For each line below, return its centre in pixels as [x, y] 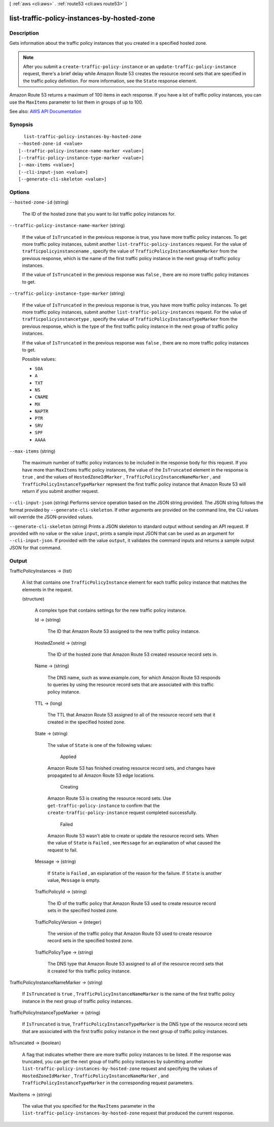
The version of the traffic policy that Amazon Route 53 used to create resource [130, 933]
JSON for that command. [36, 547]
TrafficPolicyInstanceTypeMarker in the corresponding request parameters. [108, 1083]
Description [24, 33]
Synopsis [21, 124]
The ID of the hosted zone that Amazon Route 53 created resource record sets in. [133, 654]
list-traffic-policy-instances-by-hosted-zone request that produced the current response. [128, 1113]
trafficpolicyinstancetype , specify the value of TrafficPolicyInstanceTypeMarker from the [130, 319]
